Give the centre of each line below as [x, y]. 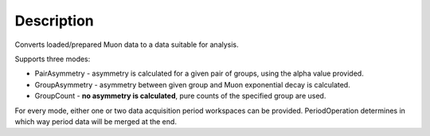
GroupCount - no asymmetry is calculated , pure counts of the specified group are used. [180, 96]
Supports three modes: [53, 59]
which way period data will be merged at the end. [96, 121]
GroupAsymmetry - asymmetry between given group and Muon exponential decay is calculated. [192, 84]
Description [55, 21]
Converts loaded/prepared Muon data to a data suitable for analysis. [127, 45]
